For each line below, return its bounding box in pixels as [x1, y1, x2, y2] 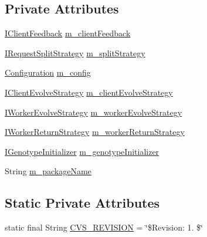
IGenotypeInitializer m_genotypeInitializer [5, 145, 160, 157]
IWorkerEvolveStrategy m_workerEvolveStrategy [5, 106, 182, 118]
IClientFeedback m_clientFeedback [5, 27, 131, 39]
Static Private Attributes [5, 194, 160, 212]
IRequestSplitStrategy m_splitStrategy [5, 46, 145, 59]
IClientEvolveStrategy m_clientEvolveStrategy [5, 86, 173, 98]
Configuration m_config [5, 66, 91, 79]
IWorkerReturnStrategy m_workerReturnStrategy [5, 126, 185, 138]
